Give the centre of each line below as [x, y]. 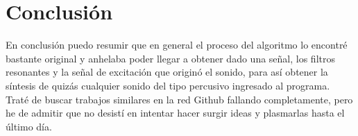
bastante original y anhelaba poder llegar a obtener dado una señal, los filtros [170, 58]
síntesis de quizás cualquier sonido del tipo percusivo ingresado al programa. [168, 85]
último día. [29, 126]
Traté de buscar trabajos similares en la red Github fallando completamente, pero [179, 99]
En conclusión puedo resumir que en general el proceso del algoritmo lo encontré [177, 45]
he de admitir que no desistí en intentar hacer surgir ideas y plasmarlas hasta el [175, 113]
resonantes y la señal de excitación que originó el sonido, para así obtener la [167, 72]
